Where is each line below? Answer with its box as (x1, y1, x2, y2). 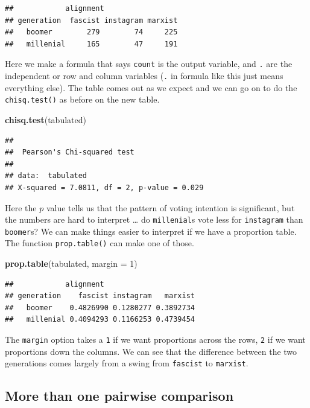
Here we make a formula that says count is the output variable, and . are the (5, 57, 293, 70)
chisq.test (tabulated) (5, 113, 86, 126)
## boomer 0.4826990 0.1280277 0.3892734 (5, 303, 195, 312)
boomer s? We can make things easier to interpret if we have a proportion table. (5, 225, 297, 237)
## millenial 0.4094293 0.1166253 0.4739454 (5, 315, 195, 324)
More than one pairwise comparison (5, 386, 234, 405)
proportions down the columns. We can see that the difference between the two (5, 345, 297, 357)
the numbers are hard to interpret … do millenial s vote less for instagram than (5, 213, 303, 226)
